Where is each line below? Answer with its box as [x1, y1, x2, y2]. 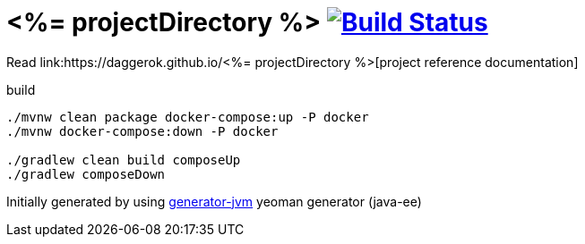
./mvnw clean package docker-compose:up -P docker [6, 109, 369, 124]
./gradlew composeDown [6, 166, 166, 181]
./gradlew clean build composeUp [6, 152, 241, 167]
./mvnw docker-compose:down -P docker [6, 123, 279, 139]
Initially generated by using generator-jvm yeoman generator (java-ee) [6, 193, 422, 209]
